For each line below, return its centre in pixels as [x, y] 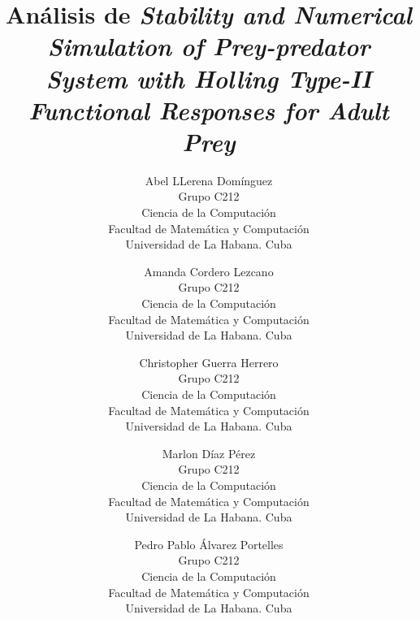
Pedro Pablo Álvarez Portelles [209, 544]
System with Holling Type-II [209, 78]
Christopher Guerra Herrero [209, 362]
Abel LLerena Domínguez [209, 180]
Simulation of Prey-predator [209, 46]
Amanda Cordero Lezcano [209, 271]
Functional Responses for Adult [209, 110]
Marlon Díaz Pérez [209, 453]
